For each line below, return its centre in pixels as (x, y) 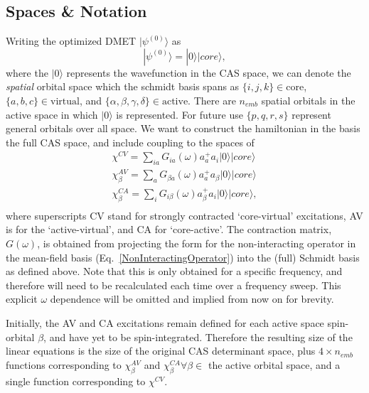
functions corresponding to (64, 364)
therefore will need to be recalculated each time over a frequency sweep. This (173, 285)
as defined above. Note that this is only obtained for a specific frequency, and (174, 271)
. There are (212, 100)
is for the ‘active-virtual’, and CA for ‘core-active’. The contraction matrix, (169, 229)
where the (27, 72)
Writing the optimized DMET (71, 41)
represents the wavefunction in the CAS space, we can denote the (209, 72)
